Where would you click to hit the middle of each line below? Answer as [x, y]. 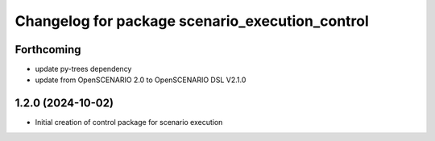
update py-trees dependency [83, 69]
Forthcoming [48, 50]
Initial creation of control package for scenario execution [129, 122]
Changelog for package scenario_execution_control [192, 21]
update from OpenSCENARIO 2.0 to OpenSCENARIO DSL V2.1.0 [141, 80]
